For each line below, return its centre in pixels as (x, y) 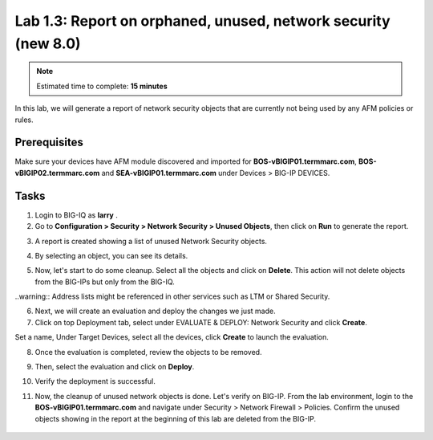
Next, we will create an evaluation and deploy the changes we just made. (155, 311)
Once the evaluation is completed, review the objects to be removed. (148, 352)
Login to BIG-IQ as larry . (76, 215)
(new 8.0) (48, 43)
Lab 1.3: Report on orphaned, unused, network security (202, 21)
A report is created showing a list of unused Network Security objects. (151, 241)
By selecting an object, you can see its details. (111, 255)
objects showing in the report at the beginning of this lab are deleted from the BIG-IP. (176, 418)
